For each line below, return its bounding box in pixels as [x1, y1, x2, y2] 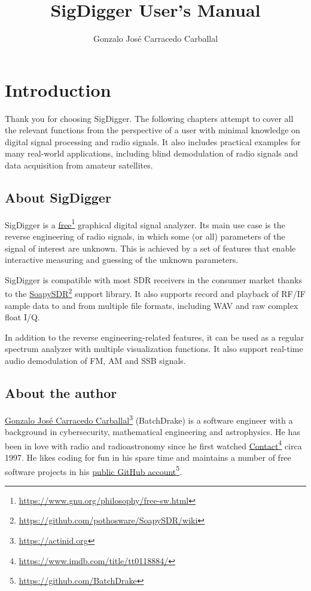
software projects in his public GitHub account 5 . [5, 463, 182, 477]
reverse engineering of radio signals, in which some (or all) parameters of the [5, 230, 285, 243]
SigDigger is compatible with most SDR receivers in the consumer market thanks [5, 273, 302, 286]
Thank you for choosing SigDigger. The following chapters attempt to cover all [5, 112, 294, 124]
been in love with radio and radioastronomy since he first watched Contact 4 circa [5, 437, 302, 452]
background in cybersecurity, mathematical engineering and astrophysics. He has [5, 425, 300, 438]
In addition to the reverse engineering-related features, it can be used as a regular [5, 330, 304, 343]
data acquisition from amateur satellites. [5, 159, 153, 172]
